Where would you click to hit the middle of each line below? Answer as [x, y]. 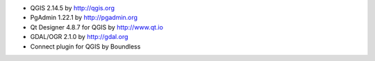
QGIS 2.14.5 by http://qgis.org [72, 8]
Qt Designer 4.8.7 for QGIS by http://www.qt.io [97, 27]
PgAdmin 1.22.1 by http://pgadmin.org [84, 18]
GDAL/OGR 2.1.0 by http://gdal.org [79, 37]
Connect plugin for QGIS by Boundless [85, 46]
